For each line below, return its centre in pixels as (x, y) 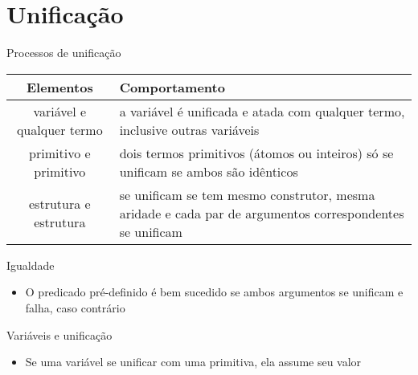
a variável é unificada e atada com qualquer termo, (262, 111)
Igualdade (31, 265)
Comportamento (172, 87)
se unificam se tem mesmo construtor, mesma (247, 194)
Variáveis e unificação (59, 334)
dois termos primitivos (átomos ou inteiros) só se (256, 153)
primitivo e (60, 153)
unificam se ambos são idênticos (209, 171)
